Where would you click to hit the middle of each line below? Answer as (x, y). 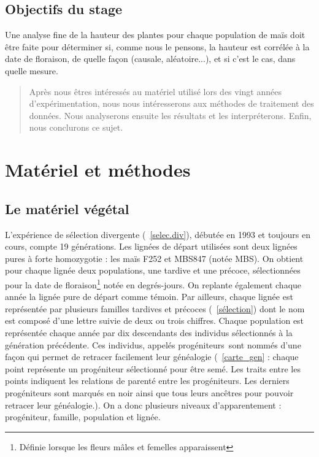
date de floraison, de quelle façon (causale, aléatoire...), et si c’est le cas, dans (150, 59)
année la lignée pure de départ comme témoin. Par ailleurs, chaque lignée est (149, 297)
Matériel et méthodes (98, 170)
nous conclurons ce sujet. (76, 127)
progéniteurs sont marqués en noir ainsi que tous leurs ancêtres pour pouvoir (149, 392)
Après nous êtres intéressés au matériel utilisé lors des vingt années (155, 91)
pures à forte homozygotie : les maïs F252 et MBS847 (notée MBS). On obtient (154, 258)
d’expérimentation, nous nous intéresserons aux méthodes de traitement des (171, 103)
